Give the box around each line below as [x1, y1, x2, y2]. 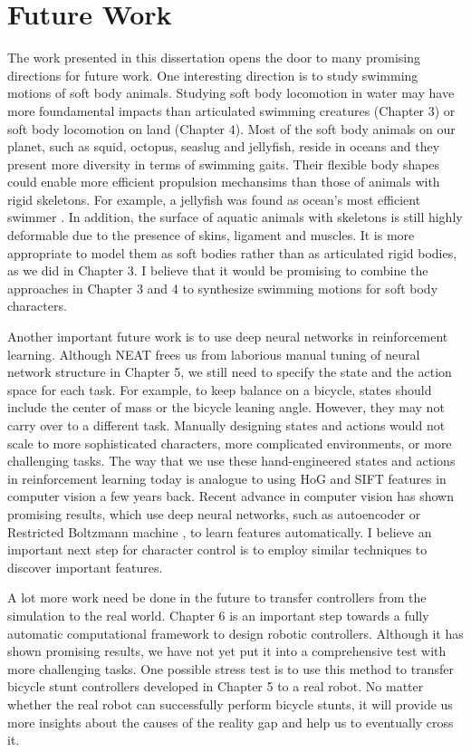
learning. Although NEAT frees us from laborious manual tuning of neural [7, 344, 420, 363]
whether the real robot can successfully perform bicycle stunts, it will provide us [7, 694, 453, 713]
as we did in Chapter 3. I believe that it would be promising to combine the [7, 261, 428, 280]
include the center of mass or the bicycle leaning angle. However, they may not [7, 398, 445, 417]
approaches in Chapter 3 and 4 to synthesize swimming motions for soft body [7, 278, 438, 297]
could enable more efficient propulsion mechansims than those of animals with [7, 172, 440, 191]
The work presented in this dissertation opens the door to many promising [7, 48, 421, 67]
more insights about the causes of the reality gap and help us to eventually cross [7, 712, 454, 731]
